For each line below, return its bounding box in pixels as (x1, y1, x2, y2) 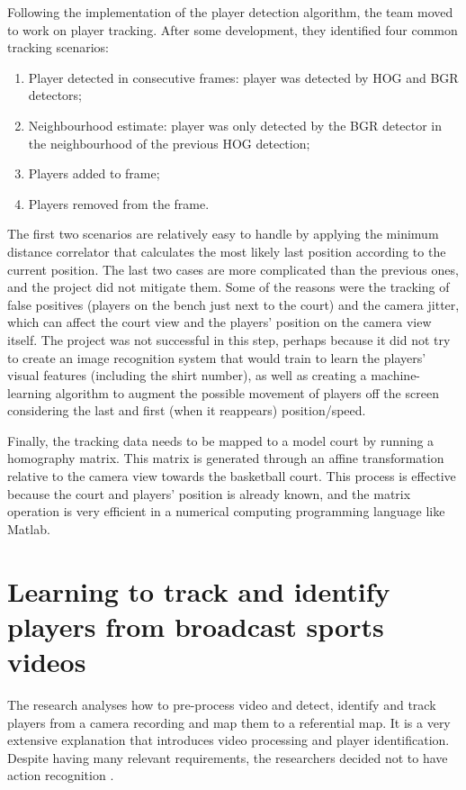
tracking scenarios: (7, 38, 110, 57)
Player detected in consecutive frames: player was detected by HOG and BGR (28, 68, 459, 86)
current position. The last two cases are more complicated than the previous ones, (7, 259, 459, 278)
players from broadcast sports (7, 607, 384, 644)
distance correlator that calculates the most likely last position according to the (7, 241, 446, 260)
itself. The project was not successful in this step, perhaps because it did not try (7, 330, 451, 349)
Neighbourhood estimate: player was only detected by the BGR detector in (28, 115, 443, 134)
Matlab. (7, 519, 50, 538)
